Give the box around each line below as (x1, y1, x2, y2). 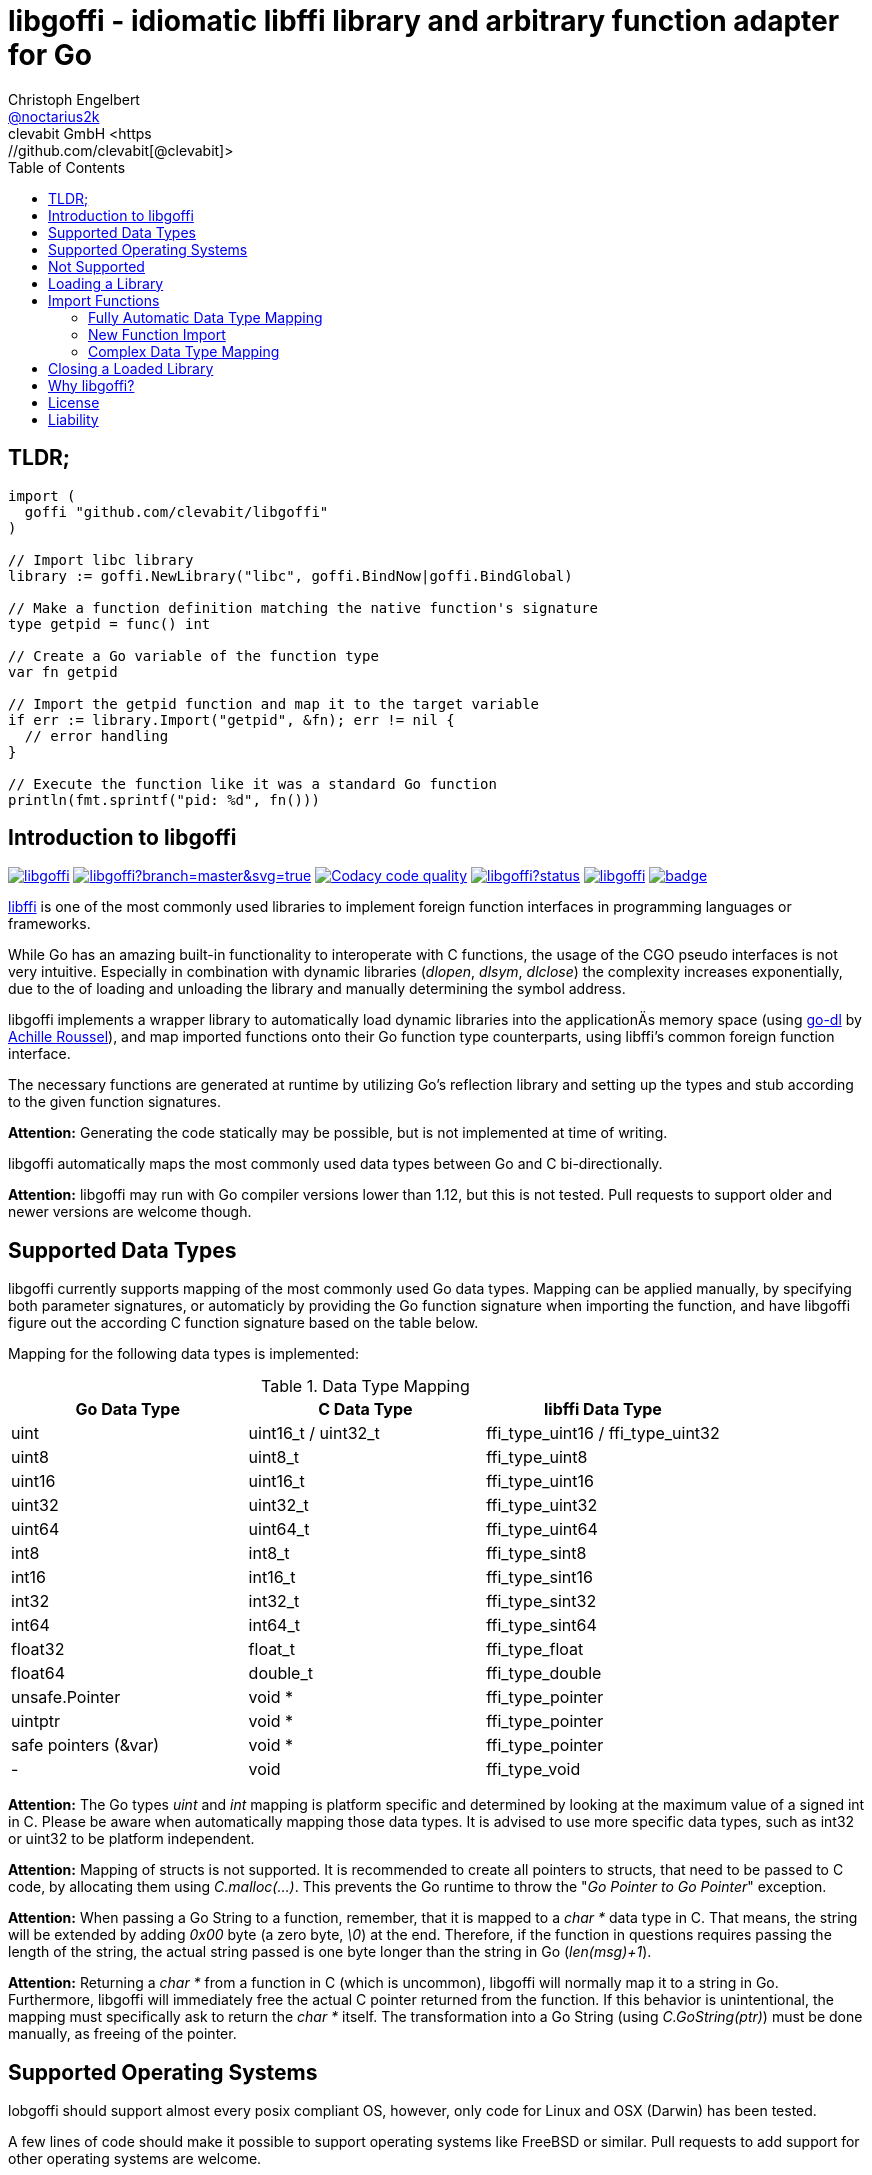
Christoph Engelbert (8, 90, 140, 108)
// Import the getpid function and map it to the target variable (8, 695, 540, 712)
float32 (11, 1639, 65, 1660)
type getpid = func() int (8, 615, 211, 632)
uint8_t (248, 1447, 300, 1468)
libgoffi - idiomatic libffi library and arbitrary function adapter (8, 4, 840, 38)
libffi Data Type (544, 1399, 662, 1420)
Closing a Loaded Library (48, 359, 214, 377)
